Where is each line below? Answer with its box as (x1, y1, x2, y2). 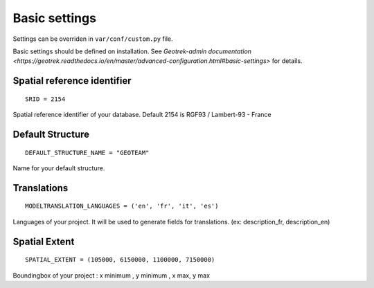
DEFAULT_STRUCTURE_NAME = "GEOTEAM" (25, 149, 150, 156)
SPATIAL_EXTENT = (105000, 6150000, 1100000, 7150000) (25, 256, 215, 264)
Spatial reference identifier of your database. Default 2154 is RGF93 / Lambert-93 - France (12, 111, 271, 119)
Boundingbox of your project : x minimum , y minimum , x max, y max (12, 271, 211, 280)
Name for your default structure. (12, 163, 105, 172)
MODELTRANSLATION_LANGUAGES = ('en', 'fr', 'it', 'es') (25, 202, 219, 210)
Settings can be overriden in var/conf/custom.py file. (12, 35, 173, 43)
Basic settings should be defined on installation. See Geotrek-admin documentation (12, 47, 252, 55)
